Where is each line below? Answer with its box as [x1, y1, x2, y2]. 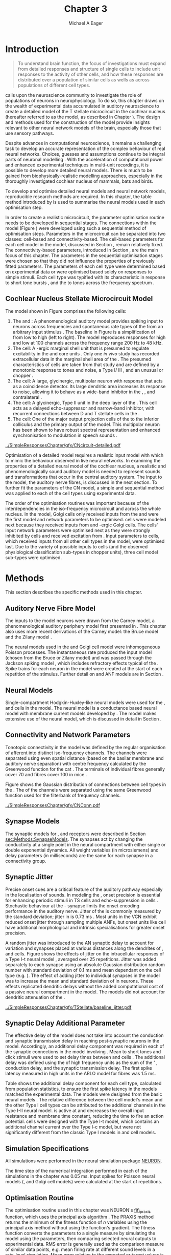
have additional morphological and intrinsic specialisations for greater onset [5, 924, 165, 930]
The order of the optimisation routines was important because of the [5, 500, 150, 506]
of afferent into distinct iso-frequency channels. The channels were [5, 750, 147, 756]
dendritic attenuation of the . [5, 994, 65, 1000]
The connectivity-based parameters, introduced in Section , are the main [5, 247, 158, 253]
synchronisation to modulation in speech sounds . [12, 432, 118, 438]
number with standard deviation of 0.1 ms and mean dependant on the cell [5, 967, 161, 973]
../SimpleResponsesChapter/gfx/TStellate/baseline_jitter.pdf [5, 1004, 132, 1010]
